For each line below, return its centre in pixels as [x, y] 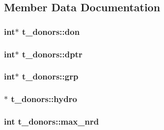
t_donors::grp [50, 76]
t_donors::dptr [52, 54]
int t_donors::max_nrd [52, 121]
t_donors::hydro [44, 99]
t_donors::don [51, 31]
